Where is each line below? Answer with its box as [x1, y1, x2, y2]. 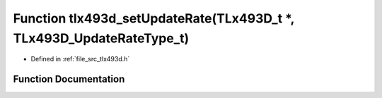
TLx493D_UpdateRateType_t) [13, 30, 190, 46]
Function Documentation [13, 73, 125, 85]
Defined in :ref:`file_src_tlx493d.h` [30, 55, 130, 63]
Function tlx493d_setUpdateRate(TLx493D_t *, [13, 11, 295, 26]
